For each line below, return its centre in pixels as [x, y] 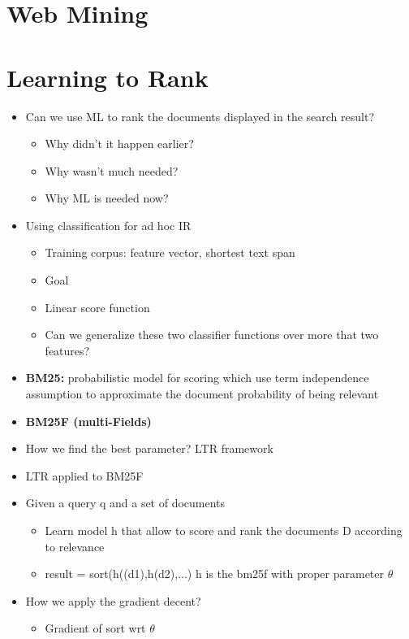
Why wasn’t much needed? [112, 170]
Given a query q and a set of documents [125, 503]
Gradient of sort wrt [95, 628]
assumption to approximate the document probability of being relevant [202, 394]
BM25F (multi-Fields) [88, 421]
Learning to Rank [108, 77]
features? [67, 350]
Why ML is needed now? [107, 198]
